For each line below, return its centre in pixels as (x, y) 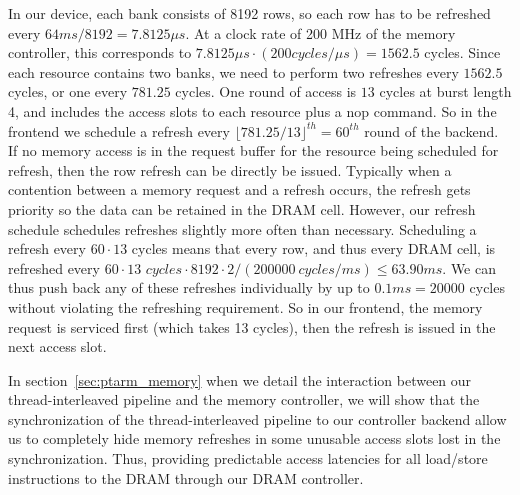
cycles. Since (462, 52)
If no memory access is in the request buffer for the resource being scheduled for (253, 150)
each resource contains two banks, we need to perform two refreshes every (233, 71)
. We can (469, 267)
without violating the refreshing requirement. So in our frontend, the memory (245, 306)
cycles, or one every (68, 91)
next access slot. (57, 346)
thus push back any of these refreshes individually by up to (189, 287)
